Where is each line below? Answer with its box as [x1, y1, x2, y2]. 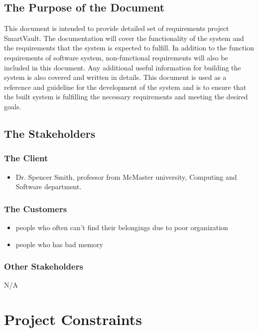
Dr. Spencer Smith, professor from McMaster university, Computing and [15, 171, 237, 182]
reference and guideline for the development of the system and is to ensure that [4, 81, 247, 92]
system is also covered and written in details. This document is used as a [4, 72, 227, 82]
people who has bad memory [15, 239, 103, 249]
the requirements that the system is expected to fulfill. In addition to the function [4, 42, 255, 53]
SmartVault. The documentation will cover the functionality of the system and [4, 32, 244, 43]
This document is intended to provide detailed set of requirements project [4, 23, 229, 33]
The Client [4, 152, 48, 164]
